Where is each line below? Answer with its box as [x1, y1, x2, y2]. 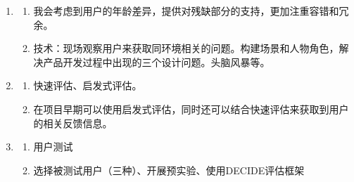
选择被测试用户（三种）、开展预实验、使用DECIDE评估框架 [33, 162, 305, 177]
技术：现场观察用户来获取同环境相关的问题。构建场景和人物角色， [33, 41, 339, 56]
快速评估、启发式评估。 [33, 78, 142, 93]
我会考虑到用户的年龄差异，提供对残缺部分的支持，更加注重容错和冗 [33, 4, 349, 18]
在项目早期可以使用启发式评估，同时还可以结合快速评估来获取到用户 [33, 101, 349, 116]
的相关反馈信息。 [33, 115, 113, 130]
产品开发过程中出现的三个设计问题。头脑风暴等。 [43, 54, 270, 69]
